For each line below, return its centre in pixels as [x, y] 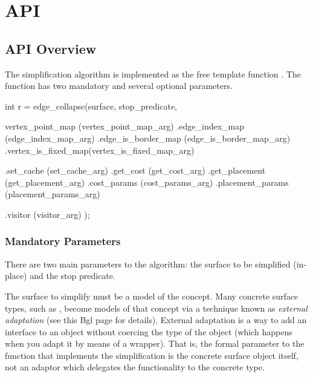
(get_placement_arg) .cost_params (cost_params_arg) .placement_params [147, 182]
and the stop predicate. [73, 276]
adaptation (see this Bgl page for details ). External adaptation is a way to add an [156, 320]
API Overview [51, 48]
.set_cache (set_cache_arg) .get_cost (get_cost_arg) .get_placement [135, 170]
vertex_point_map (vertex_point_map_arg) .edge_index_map [125, 126]
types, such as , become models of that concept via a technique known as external [156, 308]
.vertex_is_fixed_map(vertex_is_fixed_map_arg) [100, 150]
